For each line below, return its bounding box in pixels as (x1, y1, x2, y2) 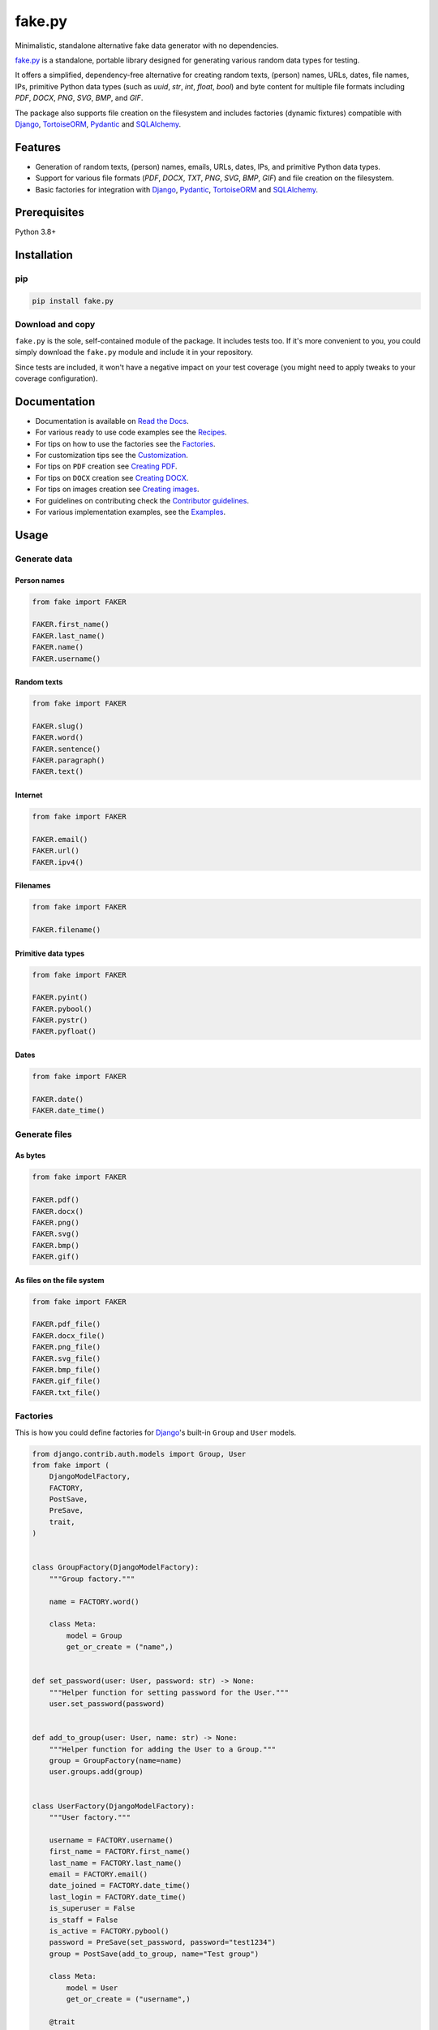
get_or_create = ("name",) (66, 1643, 174, 1652)
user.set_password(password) (49, 1700, 165, 1708)
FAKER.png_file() (32, 1342, 101, 1352)
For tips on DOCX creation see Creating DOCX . (35, 473, 189, 482)
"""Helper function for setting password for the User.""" (49, 1687, 290, 1697)
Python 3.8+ (15, 227, 57, 237)
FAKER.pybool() (32, 1004, 92, 1013)
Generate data (15, 553, 73, 564)
